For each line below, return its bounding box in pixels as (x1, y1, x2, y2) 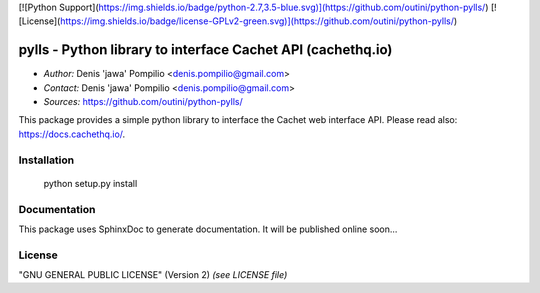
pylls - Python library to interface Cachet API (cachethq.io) (18, 41, 393, 59)
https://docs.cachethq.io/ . (18, 128, 126, 140)
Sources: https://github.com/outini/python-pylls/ (43, 96, 244, 108)
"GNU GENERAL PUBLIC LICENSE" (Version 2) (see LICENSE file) (18, 269, 288, 281)
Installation (18, 153, 75, 167)
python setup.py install (43, 177, 138, 189)
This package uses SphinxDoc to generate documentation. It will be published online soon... (18, 223, 398, 235)
